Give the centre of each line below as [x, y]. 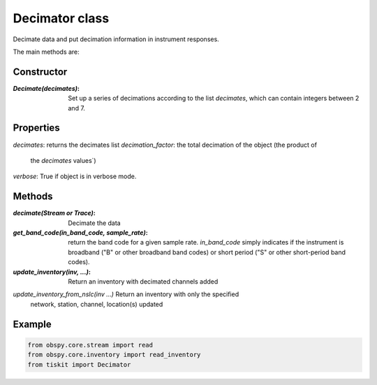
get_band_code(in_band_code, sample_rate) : [80, 233]
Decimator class [61, 18]
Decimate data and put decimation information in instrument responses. [116, 39]
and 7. [76, 108]
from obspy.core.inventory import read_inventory [114, 355]
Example [32, 324]
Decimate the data [95, 223]
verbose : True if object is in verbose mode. [75, 176]
